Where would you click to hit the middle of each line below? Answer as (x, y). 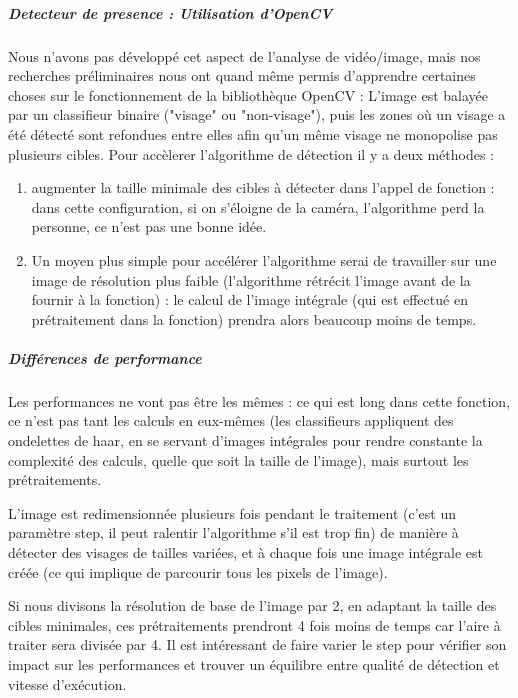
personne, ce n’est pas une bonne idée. (149, 226)
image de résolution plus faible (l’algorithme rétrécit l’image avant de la (251, 279)
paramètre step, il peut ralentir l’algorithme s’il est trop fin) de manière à (233, 532)
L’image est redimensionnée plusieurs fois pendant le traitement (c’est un (232, 512)
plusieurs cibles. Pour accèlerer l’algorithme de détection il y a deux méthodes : (251, 153)
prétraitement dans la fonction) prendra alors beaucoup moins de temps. (254, 318)
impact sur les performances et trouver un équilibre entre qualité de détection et (254, 663)
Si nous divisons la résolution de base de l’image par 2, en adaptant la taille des (252, 605)
